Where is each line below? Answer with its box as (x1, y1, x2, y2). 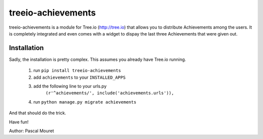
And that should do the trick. (9, 110, 66, 116)
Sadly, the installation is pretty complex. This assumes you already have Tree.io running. (9, 56, 186, 62)
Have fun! (9, 119, 29, 125)
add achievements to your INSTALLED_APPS (33, 74, 126, 80)
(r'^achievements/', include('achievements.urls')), (45, 90, 174, 96)
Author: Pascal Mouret (9, 128, 55, 134)
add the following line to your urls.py (33, 83, 107, 89)
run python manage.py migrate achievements (33, 99, 136, 104)
